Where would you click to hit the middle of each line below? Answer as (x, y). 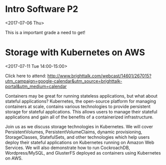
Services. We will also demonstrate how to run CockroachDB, (68, 148)
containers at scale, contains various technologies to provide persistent (78, 106)
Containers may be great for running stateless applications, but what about (81, 96)
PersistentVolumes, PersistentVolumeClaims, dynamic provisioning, (74, 132)
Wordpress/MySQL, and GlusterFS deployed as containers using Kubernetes (83, 153)
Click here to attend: (26, 76)
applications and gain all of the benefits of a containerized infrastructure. (79, 117)
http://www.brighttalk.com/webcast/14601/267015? (99, 76)
